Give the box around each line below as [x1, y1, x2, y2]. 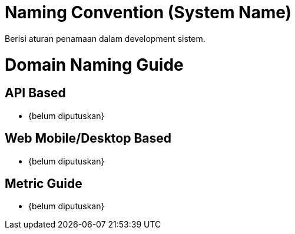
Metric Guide [5, 176, 82, 191]
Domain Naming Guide [5, 54, 184, 75]
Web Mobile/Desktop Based [5, 131, 171, 146]
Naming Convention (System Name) [5, 2, 292, 22]
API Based [5, 85, 66, 101]
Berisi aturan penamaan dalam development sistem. [5, 33, 205, 44]
